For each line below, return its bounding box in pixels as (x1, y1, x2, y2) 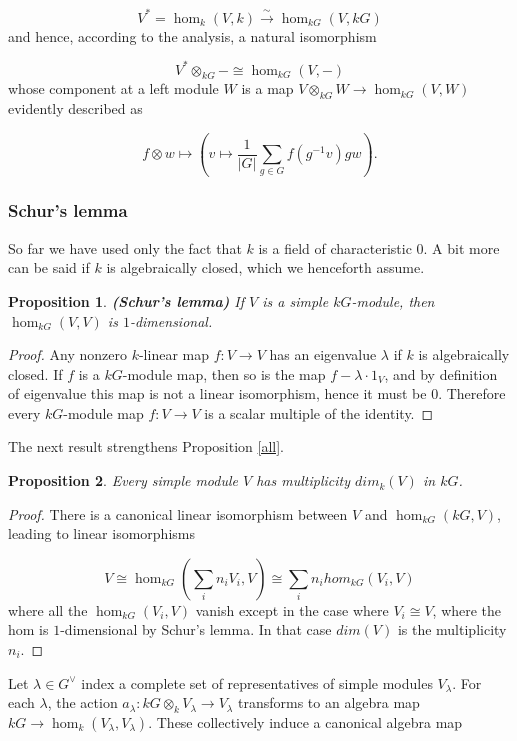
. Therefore (438, 383, 506, 404)
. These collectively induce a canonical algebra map (148, 712, 463, 733)
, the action (47, 692, 118, 713)
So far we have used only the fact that (8, 237, 242, 258)
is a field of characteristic (258, 237, 412, 258)
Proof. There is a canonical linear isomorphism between (8, 503, 348, 524)
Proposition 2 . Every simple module (8, 470, 239, 491)
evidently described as (8, 98, 143, 119)
